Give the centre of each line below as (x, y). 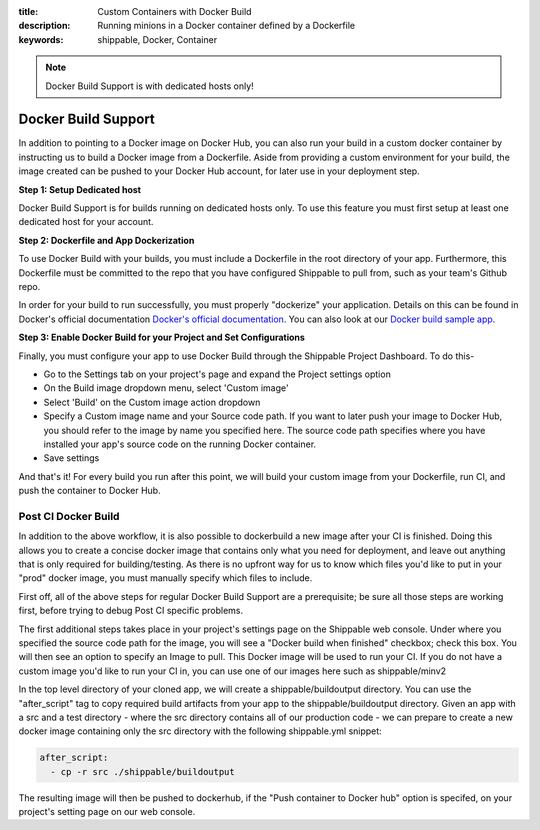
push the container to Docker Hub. (89, 491)
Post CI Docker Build (69, 516)
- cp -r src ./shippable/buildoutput (142, 771)
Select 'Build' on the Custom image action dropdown (152, 402)
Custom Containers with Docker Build (174, 11)
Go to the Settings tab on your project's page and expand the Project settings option (217, 374)
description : (44, 26)
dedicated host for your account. (86, 222)
